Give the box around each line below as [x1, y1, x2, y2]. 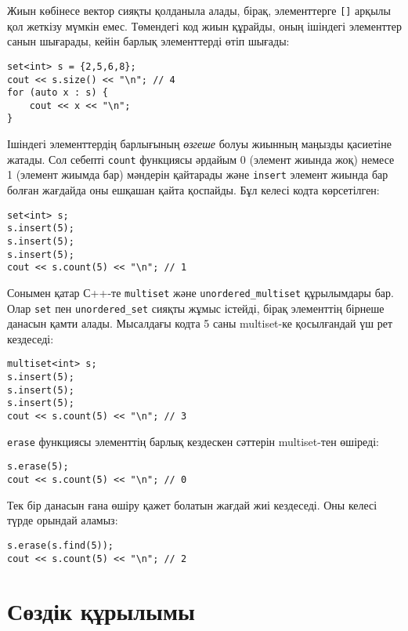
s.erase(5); [7, 461, 69, 473]
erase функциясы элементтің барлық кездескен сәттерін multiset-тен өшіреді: [7, 433, 379, 449]
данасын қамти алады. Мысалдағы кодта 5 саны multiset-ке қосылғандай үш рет [7, 315, 393, 332]
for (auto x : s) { [7, 87, 108, 99]
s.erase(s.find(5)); [7, 539, 114, 551]
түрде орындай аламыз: [7, 512, 118, 528]
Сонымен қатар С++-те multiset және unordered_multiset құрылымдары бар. [7, 284, 394, 300]
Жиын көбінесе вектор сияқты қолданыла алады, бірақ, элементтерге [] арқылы [7, 2, 391, 18]
